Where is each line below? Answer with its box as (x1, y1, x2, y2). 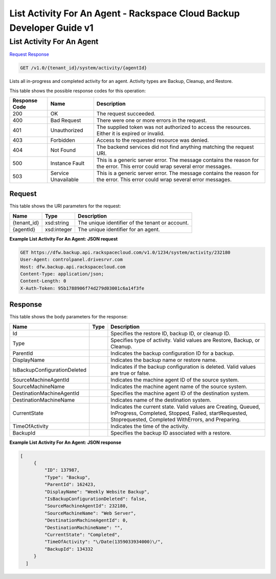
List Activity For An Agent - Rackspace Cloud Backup (9, 8, 240, 19)
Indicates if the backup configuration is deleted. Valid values (110, 363, 256, 370)
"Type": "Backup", (44, 474, 90, 480)
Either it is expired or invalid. (96, 130, 165, 137)
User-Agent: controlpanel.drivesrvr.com (20, 256, 123, 263)
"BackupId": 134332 (44, 546, 94, 552)
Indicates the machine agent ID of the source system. (110, 376, 239, 383)
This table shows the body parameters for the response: (9, 314, 128, 320)
